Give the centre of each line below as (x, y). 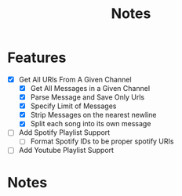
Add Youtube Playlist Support (66, 151)
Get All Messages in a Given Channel (90, 88)
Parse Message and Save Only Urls (87, 97)
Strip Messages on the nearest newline (93, 115)
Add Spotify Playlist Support (64, 132)
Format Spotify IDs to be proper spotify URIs (102, 141)
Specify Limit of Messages (73, 106)
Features (37, 58)
